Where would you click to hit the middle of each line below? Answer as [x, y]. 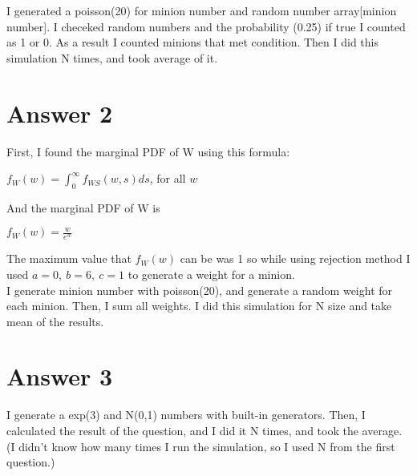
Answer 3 [60, 376]
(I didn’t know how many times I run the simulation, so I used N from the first [201, 446]
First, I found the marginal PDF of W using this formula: [148, 151]
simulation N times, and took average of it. [112, 57]
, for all [168, 178]
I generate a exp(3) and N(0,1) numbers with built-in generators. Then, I [186, 415]
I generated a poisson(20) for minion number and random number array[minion [202, 10]
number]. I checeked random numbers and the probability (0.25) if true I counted [206, 26]
